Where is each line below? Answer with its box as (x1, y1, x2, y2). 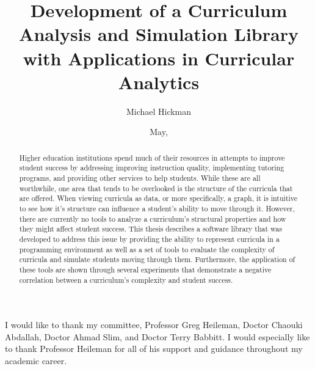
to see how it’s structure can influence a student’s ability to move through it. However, (19, 203, 295, 213)
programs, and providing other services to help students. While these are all (19, 172, 261, 183)
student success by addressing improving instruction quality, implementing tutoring (19, 163, 284, 173)
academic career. (5, 354, 67, 367)
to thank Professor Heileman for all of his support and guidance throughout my (5, 342, 303, 355)
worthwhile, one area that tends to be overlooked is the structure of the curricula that (19, 183, 293, 193)
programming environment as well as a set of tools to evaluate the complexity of (19, 244, 275, 254)
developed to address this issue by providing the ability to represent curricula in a (19, 233, 280, 244)
